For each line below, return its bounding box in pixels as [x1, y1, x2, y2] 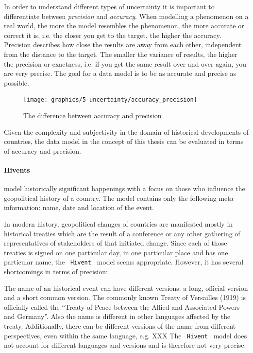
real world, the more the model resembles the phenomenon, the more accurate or [4, 20, 244, 31]
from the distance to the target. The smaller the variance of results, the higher [4, 49, 237, 59]
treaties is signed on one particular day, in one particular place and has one [4, 247, 228, 257]
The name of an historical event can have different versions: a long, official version [4, 282, 248, 293]
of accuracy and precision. [4, 145, 81, 156]
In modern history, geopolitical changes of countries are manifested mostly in [4, 218, 233, 229]
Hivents [4, 164, 30, 175]
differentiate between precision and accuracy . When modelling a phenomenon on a [4, 11, 249, 21]
